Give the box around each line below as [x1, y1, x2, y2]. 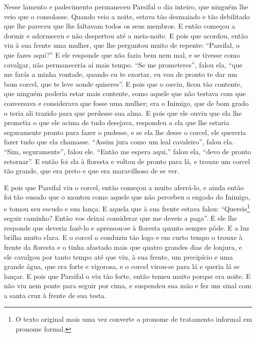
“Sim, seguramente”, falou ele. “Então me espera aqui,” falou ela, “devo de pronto [4, 146, 252, 156]
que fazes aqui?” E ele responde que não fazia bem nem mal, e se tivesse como [4, 49, 240, 60]
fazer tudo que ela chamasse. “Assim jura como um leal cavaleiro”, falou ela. [4, 136, 234, 147]
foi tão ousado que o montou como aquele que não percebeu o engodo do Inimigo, [4, 192, 250, 202]
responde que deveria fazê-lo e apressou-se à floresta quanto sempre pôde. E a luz [4, 222, 250, 233]
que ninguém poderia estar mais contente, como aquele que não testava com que [4, 88, 246, 99]
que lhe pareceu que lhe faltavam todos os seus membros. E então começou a [4, 21, 235, 31]
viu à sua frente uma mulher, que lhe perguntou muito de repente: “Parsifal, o [4, 40, 240, 50]
